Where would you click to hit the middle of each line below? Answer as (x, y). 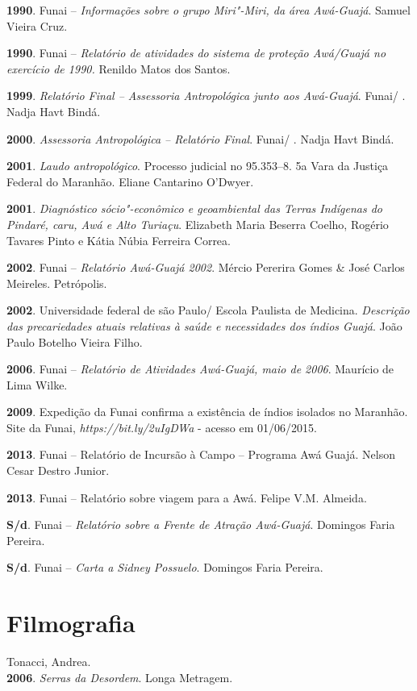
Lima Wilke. (37, 384)
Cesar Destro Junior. (58, 470)
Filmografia (71, 623)
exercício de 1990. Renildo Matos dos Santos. (119, 68)
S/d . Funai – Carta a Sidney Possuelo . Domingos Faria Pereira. (165, 567)
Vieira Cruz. (37, 25)
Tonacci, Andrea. (49, 662)
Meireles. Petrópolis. (57, 283)
